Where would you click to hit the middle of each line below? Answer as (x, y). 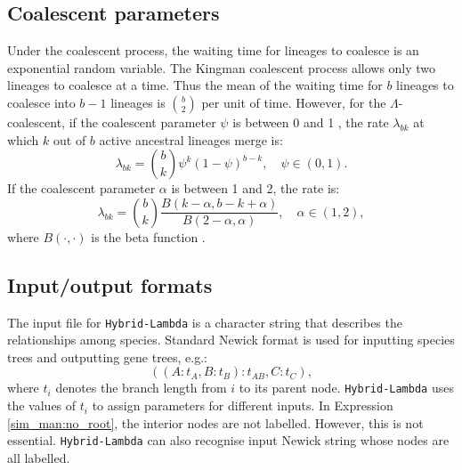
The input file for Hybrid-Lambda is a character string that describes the (205, 322)
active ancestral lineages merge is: (191, 139)
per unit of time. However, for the (294, 102)
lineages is (138, 102)
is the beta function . (148, 236)
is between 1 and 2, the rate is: (255, 188)
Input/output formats (110, 284)
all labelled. (39, 457)
